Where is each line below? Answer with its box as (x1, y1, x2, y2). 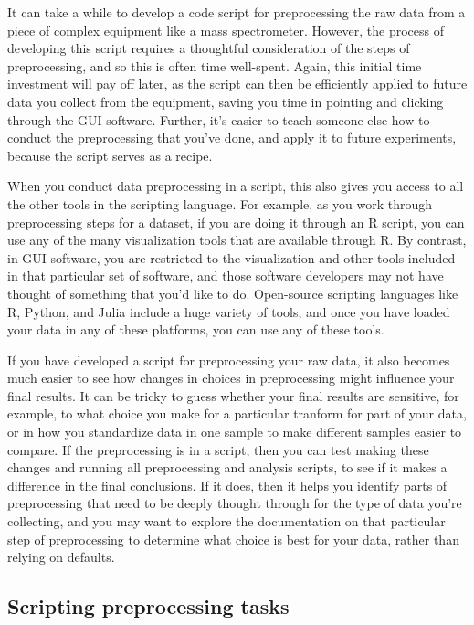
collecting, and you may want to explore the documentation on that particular (7, 512, 446, 531)
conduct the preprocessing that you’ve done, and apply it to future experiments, (7, 128, 457, 147)
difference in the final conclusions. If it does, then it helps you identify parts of (7, 475, 448, 494)
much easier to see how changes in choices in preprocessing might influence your (7, 368, 455, 387)
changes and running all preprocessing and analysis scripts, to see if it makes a (7, 458, 448, 477)
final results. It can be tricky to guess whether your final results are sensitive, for (7, 386, 459, 405)
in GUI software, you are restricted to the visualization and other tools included (7, 248, 456, 267)
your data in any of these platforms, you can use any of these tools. (7, 320, 384, 339)
